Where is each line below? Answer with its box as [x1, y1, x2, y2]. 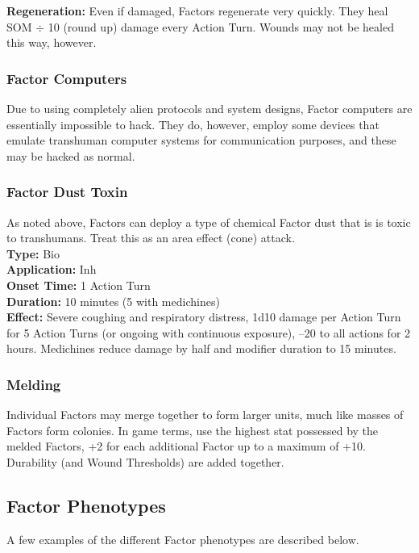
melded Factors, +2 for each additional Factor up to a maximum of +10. [6, 438, 366, 455]
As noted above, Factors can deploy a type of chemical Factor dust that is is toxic [6, 213, 411, 230]
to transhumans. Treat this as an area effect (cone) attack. [6, 229, 295, 246]
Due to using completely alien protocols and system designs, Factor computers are [6, 100, 413, 116]
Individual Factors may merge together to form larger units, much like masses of [6, 406, 404, 423]
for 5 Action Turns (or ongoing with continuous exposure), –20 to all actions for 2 [6, 324, 411, 341]
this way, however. [6, 34, 97, 51]
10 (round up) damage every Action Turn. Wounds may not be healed [48, 18, 394, 35]
